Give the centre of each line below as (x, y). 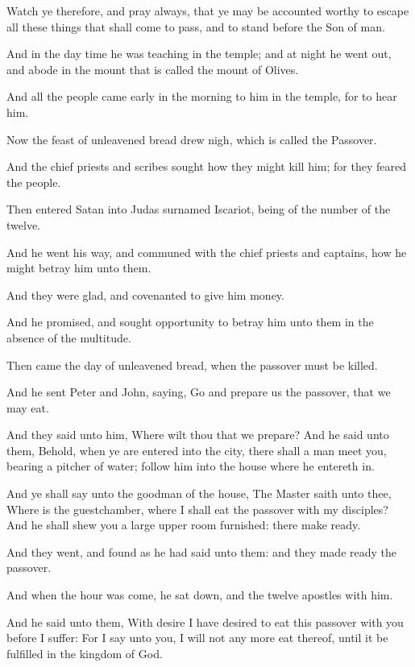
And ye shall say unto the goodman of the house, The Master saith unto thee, (199, 493)
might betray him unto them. (79, 268)
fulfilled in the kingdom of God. (85, 653)
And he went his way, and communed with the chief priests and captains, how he (207, 252)
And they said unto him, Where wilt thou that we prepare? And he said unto (198, 435)
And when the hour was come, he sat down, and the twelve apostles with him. (200, 595)
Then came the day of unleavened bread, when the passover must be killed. (192, 365)
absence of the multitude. (69, 337)
